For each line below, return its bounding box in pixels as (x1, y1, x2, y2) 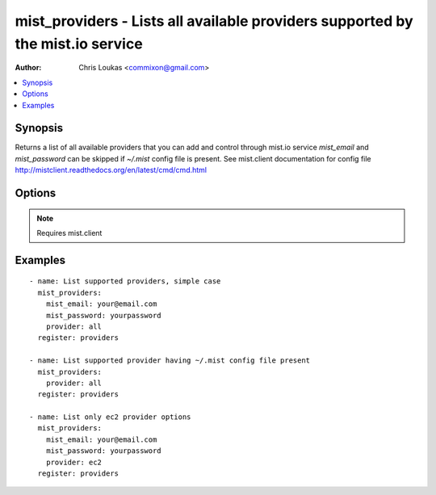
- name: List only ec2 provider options (29, 413, 191, 422)
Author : (15, 63, 42, 73)
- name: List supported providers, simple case (29, 277, 221, 286)
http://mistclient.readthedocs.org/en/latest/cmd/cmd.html (15, 166, 208, 175)
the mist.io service (15, 35, 143, 52)
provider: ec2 (45, 457, 103, 467)
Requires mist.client (36, 229, 103, 237)
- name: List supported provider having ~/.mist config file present (29, 356, 311, 365)
